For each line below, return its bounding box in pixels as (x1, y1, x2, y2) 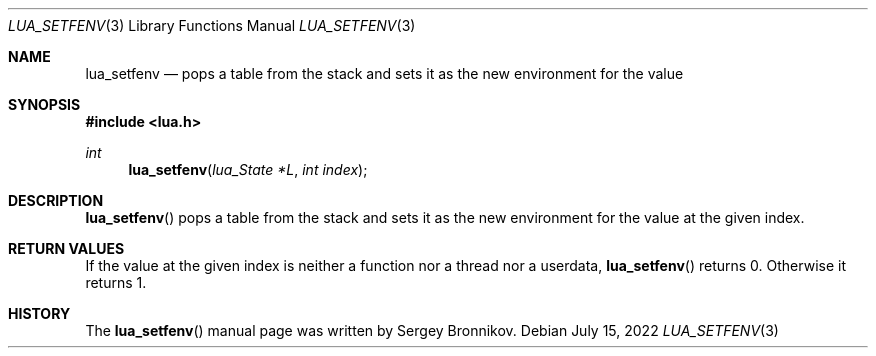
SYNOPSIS (8, 96, 81, 113)
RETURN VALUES (8, 240, 125, 257)
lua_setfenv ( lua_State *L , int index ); (128, 161, 368, 178)
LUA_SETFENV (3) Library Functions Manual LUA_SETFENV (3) (8, 17, 416, 34)
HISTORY (8, 305, 71, 322)
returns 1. (85, 274, 147, 291)
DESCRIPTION (8, 192, 104, 209)
